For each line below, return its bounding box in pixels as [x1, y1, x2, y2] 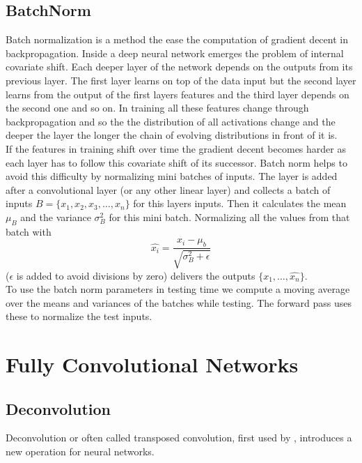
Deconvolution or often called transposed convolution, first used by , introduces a [6, 430, 352, 445]
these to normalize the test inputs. [6, 309, 152, 324]
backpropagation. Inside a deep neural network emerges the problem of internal [6, 45, 344, 60]
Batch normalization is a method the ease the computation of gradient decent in [6, 32, 348, 47]
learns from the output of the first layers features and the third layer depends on [6, 86, 349, 101]
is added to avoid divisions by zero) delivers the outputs [16, 268, 255, 282]
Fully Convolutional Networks [6, 350, 299, 379]
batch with [6, 224, 52, 238]
